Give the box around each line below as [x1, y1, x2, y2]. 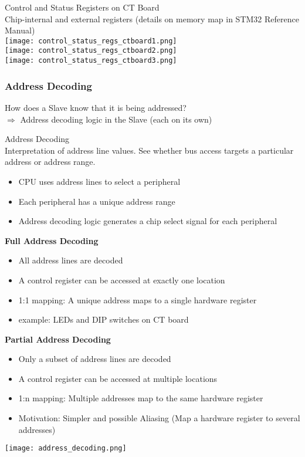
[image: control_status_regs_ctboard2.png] [5, 46, 177, 55]
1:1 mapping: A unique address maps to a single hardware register [18, 293, 257, 306]
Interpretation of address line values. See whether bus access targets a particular [5, 144, 294, 156]
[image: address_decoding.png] [5, 444, 127, 453]
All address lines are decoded [18, 254, 123, 266]
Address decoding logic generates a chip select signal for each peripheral [18, 215, 277, 227]
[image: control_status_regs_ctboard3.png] [5, 56, 177, 65]
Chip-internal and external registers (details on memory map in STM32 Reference [5, 12, 299, 25]
